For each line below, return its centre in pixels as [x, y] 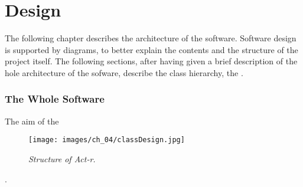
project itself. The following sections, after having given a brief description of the [151, 61]
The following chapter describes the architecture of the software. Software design [151, 38]
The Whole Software [55, 99]
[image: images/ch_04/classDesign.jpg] [107, 140]
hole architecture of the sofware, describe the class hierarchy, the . [124, 72]
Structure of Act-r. [62, 158]
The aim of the [32, 121]
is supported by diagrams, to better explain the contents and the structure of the [151, 49]
